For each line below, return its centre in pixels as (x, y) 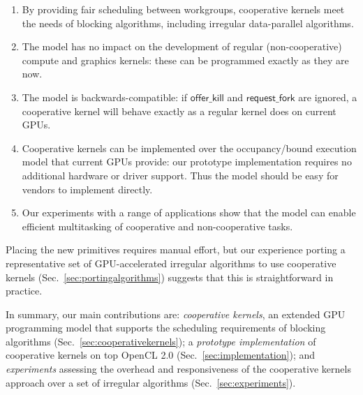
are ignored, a (328, 97)
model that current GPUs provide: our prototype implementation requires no (187, 162)
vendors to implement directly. (87, 189)
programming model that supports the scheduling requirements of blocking (166, 328)
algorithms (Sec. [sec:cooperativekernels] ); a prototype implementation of (161, 341)
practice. (24, 291)
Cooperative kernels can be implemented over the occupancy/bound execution (189, 148)
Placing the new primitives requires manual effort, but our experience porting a (176, 249)
